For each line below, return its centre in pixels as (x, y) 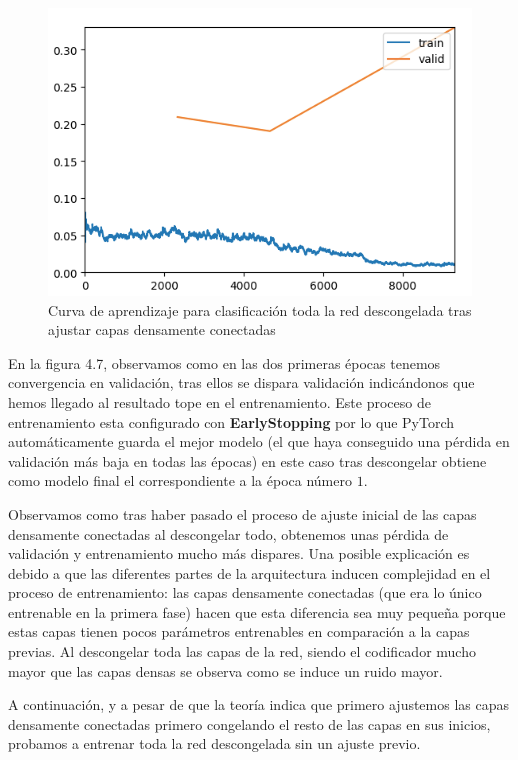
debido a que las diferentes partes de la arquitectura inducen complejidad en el (249, 572)
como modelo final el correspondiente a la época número (180, 480)
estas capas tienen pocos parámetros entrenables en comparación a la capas (239, 631)
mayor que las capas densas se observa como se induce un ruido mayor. (225, 670)
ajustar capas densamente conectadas (162, 329)
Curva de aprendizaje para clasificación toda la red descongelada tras (260, 309)
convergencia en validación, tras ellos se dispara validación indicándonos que (241, 382)
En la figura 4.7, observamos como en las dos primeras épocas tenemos (224, 362)
